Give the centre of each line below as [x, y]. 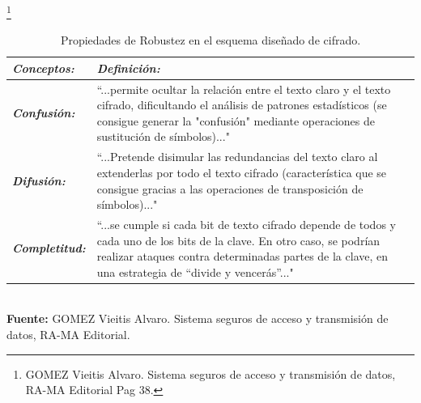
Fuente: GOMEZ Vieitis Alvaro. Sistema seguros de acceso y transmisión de [198, 318]
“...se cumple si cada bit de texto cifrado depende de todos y [246, 224]
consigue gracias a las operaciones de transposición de [230, 188]
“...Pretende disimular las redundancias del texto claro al [237, 157]
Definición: [128, 68]
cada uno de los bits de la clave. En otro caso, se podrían [238, 240]
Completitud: [49, 248]
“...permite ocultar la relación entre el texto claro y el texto [244, 89]
